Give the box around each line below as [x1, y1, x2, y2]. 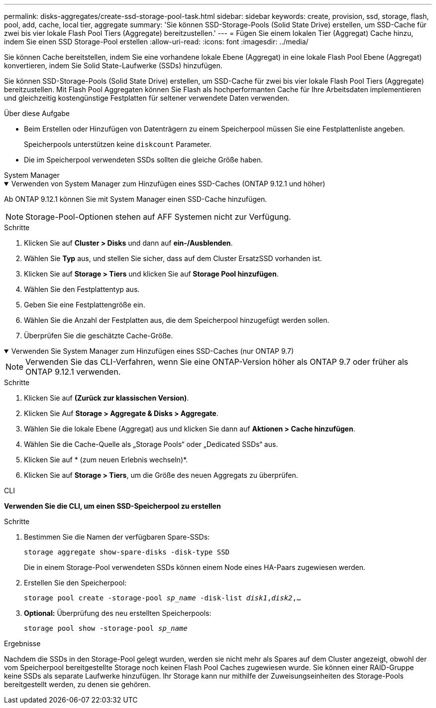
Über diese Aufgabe [4, 109, 70, 118]
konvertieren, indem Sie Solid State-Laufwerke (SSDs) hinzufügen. [4, 61, 222, 70]
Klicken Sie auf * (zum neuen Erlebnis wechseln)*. [24, 455, 188, 464]
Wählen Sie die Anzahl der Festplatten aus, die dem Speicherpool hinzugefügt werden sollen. [24, 316, 329, 324]
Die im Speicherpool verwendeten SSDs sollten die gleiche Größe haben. [24, 155, 263, 164]
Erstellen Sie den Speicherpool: [24, 578, 127, 587]
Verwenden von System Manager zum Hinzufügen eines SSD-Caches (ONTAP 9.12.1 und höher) [11, 179, 326, 188]
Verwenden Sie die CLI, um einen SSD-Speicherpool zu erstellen [4, 502, 221, 510]
